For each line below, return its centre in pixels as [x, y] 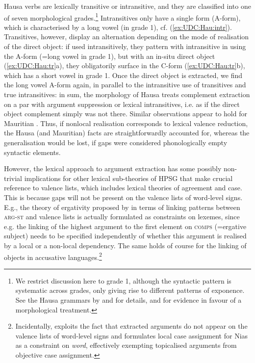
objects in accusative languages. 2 [53, 256]
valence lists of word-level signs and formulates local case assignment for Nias [132, 335]
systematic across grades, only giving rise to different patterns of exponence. [130, 290]
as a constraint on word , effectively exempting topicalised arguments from [126, 345]
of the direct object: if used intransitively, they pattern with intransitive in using [125, 46]
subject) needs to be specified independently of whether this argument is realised [125, 236]
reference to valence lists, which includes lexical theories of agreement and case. [123, 188]
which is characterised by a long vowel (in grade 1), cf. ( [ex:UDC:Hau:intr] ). [118, 27]
